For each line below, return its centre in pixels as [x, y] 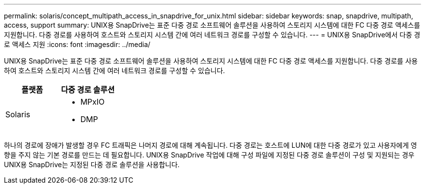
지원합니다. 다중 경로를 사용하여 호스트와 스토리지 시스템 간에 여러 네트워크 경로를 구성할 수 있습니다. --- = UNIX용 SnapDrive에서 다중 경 [212, 35]
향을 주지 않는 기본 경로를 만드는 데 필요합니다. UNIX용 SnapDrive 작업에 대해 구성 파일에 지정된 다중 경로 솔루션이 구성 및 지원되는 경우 [209, 155]
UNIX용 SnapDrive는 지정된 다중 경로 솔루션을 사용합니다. [92, 164]
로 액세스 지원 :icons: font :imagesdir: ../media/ [77, 44]
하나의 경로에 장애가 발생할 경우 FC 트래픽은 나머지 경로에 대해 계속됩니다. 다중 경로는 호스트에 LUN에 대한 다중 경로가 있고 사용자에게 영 [211, 145]
